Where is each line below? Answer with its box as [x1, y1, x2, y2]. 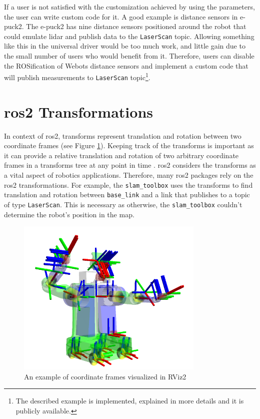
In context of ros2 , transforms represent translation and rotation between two [4, 130, 241, 141]
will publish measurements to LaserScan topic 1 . [4, 71, 150, 82]
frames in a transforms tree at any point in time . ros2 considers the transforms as [4, 160, 256, 170]
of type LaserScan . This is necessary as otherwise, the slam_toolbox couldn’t [4, 199, 242, 209]
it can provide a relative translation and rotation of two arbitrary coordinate [4, 150, 239, 160]
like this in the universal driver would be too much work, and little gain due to [4, 41, 245, 51]
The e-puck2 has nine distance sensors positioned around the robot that [26, 21, 246, 32]
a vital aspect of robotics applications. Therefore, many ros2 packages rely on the [4, 170, 253, 180]
